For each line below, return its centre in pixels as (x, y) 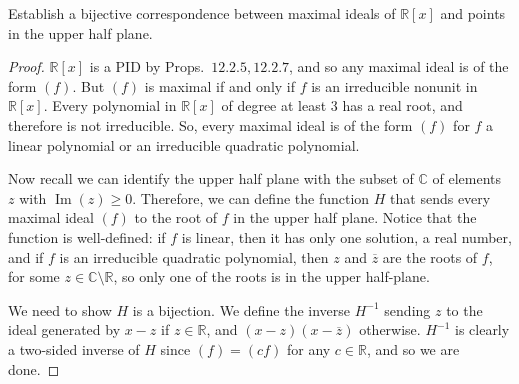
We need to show (60, 309)
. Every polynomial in (110, 105)
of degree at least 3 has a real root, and (342, 105)
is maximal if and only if (220, 85)
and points (473, 13)
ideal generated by (64, 329)
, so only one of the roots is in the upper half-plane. (271, 276)
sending (407, 309)
